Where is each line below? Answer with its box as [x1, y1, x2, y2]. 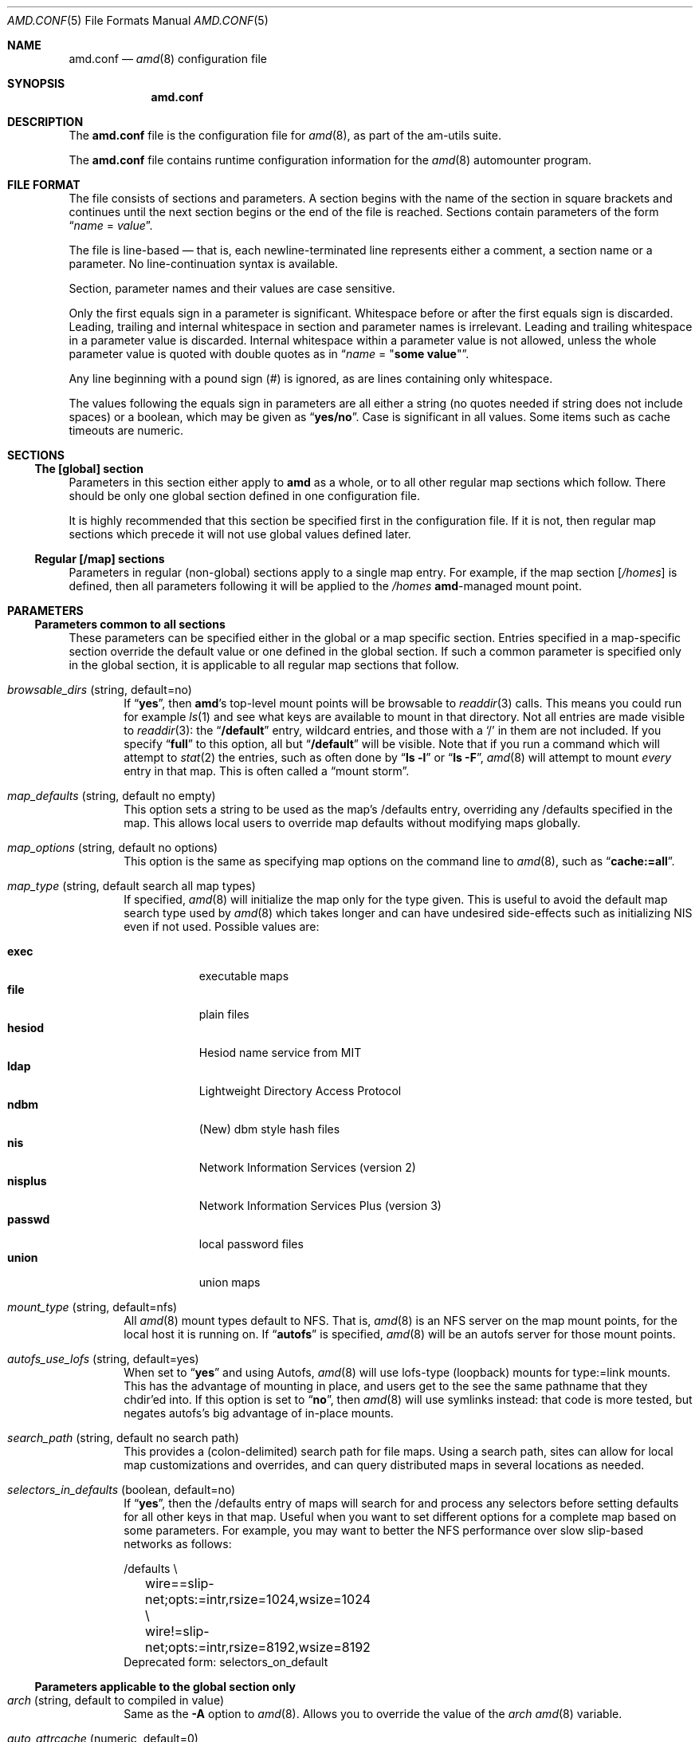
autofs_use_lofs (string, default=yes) [7, 1352, 199, 1366]
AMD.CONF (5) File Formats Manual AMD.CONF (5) [7, 14, 269, 27]
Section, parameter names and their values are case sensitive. [69, 282, 395, 295]
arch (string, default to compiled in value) [7, 1693, 225, 1707]
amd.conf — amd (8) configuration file [69, 52, 268, 65]
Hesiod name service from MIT [198, 1046, 362, 1059]
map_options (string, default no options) [7, 841, 218, 854]
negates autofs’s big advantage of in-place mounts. [124, 1406, 394, 1420]
